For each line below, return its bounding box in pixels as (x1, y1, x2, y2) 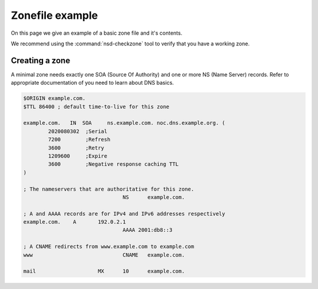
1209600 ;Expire (48, 152, 108, 159)
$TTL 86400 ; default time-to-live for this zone (23, 103, 170, 110)
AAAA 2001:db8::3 (122, 227, 173, 234)
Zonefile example (11, 9, 98, 22)
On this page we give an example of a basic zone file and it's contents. (11, 29, 183, 36)
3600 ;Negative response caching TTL (48, 161, 179, 168)
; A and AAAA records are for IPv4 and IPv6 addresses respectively (23, 210, 226, 217)
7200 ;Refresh (48, 136, 111, 143)
